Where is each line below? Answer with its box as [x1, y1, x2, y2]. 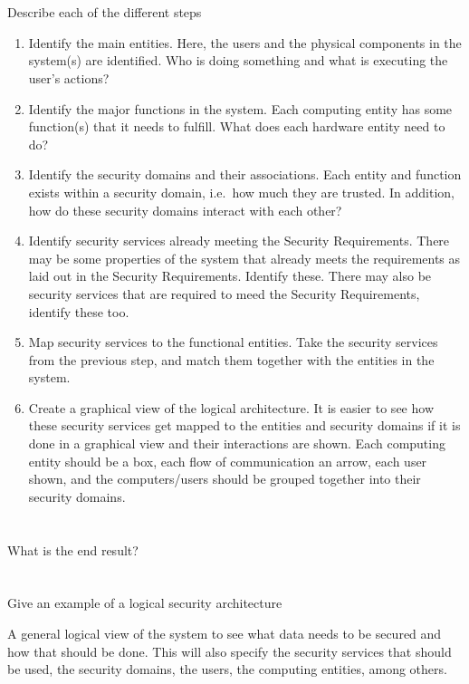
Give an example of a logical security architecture [7, 593, 282, 612]
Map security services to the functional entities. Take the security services [28, 332, 438, 352]
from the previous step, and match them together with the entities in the [28, 350, 435, 369]
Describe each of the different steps [7, 3, 202, 22]
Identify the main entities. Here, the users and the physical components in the [28, 33, 462, 52]
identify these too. [28, 302, 129, 321]
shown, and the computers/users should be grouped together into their [28, 469, 421, 488]
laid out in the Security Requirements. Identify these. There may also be [28, 266, 432, 285]
